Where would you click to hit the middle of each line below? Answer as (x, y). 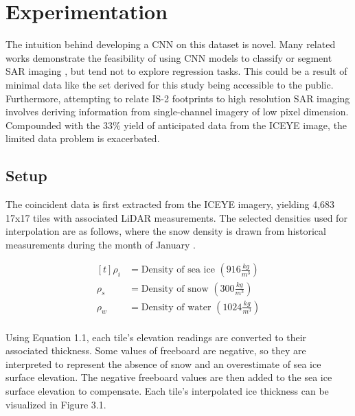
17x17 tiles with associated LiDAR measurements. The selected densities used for (176, 217)
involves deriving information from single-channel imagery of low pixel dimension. (177, 112)
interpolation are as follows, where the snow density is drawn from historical (166, 231)
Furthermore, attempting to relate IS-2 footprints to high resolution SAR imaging (178, 98)
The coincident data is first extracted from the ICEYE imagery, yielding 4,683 (170, 204)
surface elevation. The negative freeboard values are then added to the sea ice (169, 377)
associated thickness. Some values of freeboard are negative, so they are (156, 350)
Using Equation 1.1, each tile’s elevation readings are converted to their (156, 337)
